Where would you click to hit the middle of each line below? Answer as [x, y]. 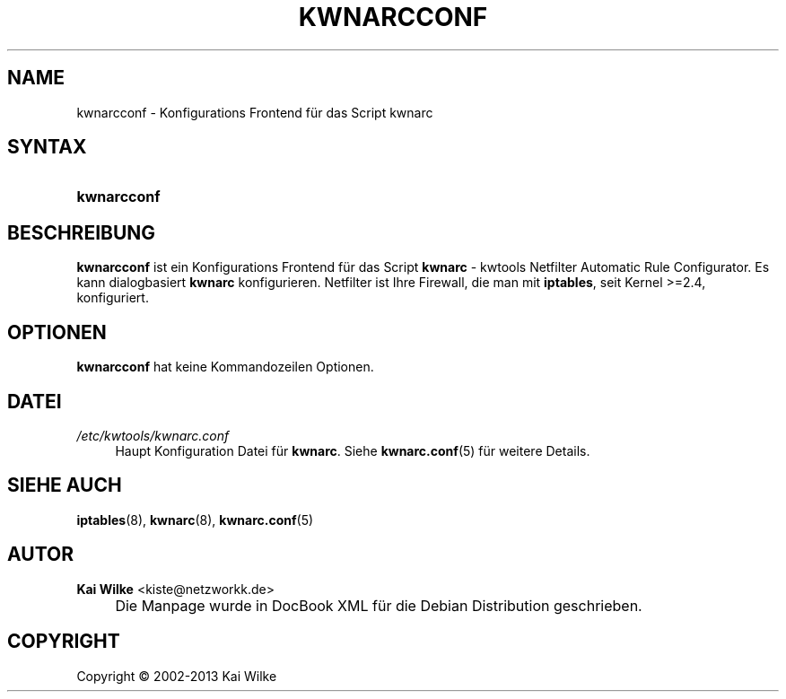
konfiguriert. [113, 298]
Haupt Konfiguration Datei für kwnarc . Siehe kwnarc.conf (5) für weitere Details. [353, 450]
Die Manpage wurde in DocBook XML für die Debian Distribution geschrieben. [379, 605]
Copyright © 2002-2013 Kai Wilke [177, 676]
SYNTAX [47, 147]
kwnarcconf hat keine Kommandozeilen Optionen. [225, 367]
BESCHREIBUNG [82, 232]
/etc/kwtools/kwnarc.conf [153, 435]
